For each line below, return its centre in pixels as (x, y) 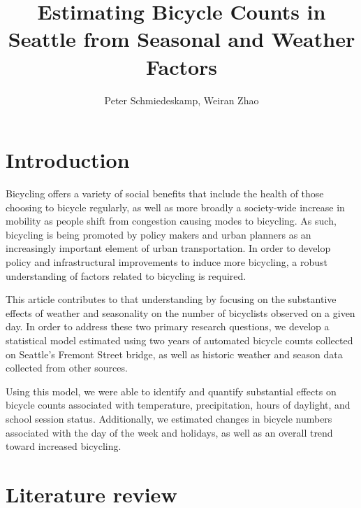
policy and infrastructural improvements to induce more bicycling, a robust (167, 262)
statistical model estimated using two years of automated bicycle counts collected (179, 340)
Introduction (68, 160)
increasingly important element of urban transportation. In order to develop (168, 248)
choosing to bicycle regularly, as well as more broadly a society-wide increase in (175, 207)
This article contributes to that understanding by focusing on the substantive (171, 299)
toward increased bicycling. (64, 446)
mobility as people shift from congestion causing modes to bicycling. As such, (171, 221)
